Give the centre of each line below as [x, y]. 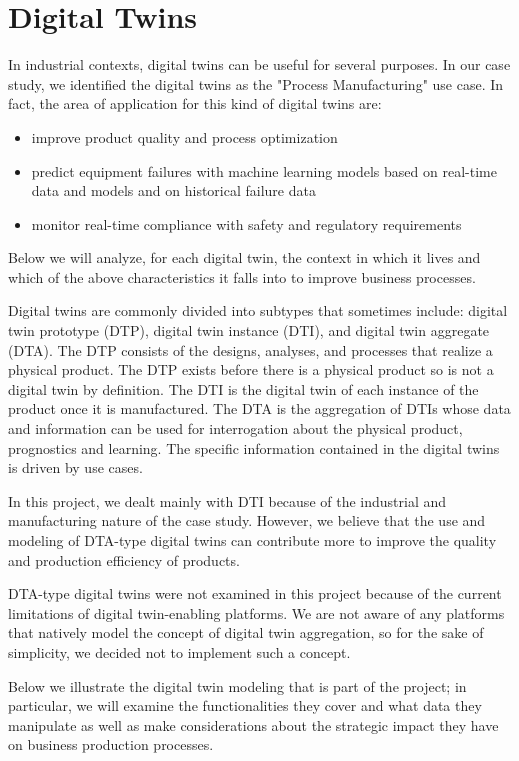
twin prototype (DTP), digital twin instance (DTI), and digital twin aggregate [249, 330]
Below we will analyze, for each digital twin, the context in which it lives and [244, 257]
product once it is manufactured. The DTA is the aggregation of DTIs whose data [259, 408]
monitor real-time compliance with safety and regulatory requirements [246, 223]
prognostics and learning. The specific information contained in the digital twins [254, 447]
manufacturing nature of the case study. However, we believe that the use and [247, 520]
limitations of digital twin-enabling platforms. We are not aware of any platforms [256, 612]
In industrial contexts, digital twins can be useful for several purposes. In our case [259, 64]
